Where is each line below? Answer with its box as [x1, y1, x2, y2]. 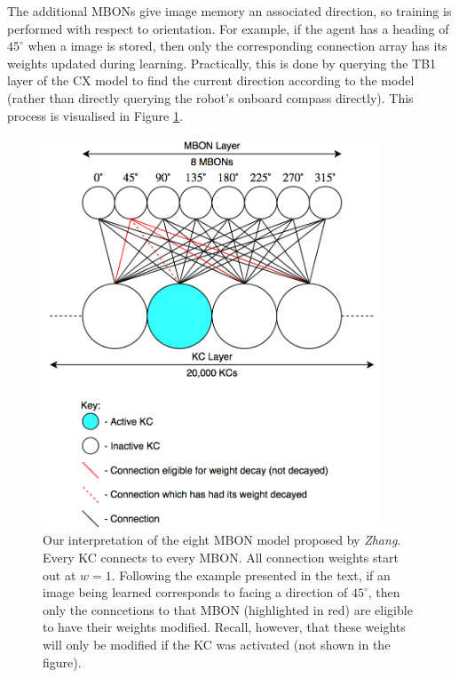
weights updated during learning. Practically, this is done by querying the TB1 [7, 53, 437, 72]
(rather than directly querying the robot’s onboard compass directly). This [7, 88, 414, 107]
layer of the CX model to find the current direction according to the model [7, 71, 415, 90]
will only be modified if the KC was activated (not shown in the [43, 634, 391, 653]
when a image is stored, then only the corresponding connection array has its [28, 36, 447, 55]
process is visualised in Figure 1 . [7, 106, 183, 124]
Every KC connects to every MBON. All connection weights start [43, 547, 399, 566]
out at [43, 565, 76, 584]
